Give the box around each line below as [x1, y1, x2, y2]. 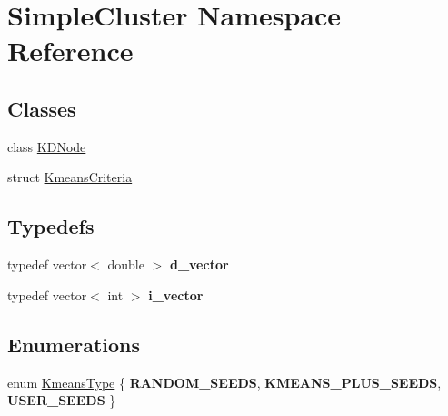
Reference [7, 32, 134, 69]
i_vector [148, 285, 204, 304]
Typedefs [7, 212, 95, 240]
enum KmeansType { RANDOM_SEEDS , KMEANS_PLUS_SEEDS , [7, 372, 442, 391]
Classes [7, 94, 76, 122]
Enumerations [7, 330, 141, 358]
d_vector [169, 255, 229, 274]
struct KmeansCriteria [7, 167, 133, 187]
